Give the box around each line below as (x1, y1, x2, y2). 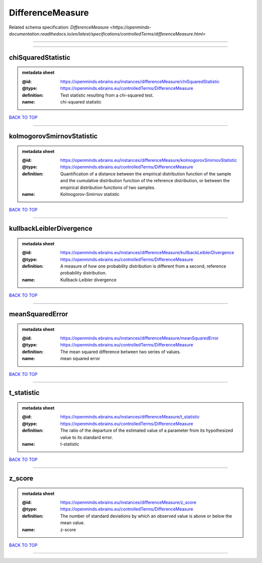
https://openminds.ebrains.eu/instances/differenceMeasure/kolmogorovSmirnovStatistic (60, 157, 237, 163)
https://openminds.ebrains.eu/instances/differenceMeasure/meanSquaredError (60, 335, 219, 341)
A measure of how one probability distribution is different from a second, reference (60, 263, 227, 269)
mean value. (60, 520, 85, 526)
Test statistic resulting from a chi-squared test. (60, 92, 154, 98)
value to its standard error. (60, 434, 114, 440)
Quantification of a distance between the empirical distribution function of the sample (60, 171, 231, 177)
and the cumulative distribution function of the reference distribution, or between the (60, 178, 230, 184)
